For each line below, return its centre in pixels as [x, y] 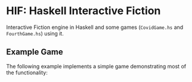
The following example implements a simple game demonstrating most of [96, 66]
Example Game [35, 52]
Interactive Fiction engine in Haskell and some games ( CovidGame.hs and [95, 27]
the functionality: [27, 73]
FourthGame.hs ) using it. [35, 33]
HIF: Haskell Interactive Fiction [83, 11]
